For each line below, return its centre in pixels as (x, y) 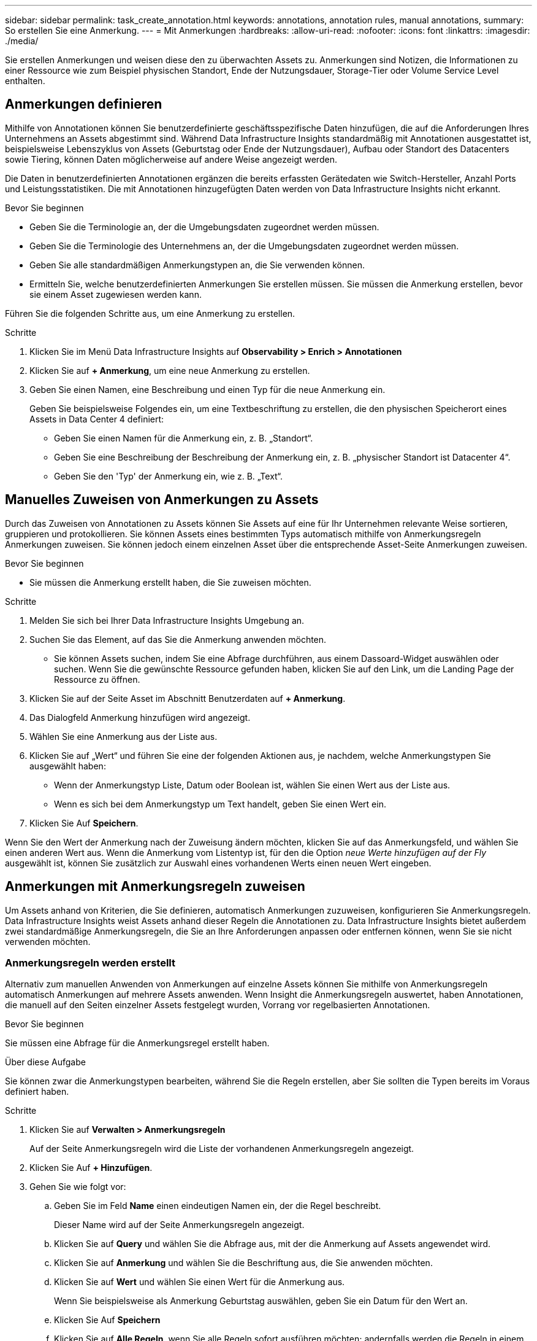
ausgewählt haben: (68, 766)
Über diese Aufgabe (45, 1062)
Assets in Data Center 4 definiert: (97, 419)
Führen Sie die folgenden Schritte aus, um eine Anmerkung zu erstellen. (150, 313)
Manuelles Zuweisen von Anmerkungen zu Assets (162, 500)
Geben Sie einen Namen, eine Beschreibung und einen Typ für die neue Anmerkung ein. (208, 389)
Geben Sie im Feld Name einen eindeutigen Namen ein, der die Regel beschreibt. (218, 1206)
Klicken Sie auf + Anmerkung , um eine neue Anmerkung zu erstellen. (170, 370)
